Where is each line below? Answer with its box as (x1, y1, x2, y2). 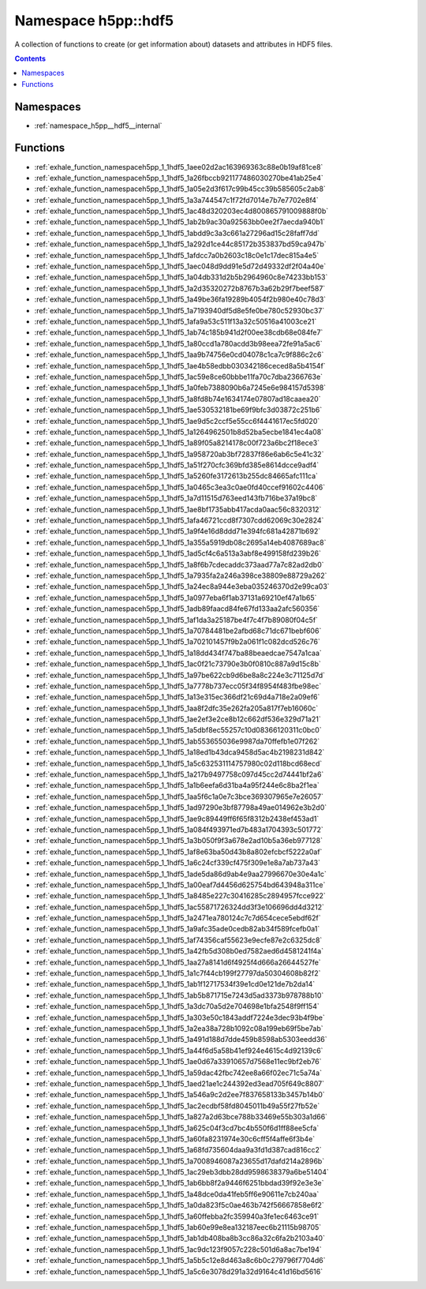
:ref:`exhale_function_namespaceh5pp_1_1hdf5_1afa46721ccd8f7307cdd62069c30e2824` (34, 515, 324, 525)
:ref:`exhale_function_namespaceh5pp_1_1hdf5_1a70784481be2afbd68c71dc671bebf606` (34, 626, 322, 635)
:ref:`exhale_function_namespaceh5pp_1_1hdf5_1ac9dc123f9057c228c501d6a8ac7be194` (34, 1244, 323, 1254)
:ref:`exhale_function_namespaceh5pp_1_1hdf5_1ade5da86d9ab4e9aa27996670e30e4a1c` (34, 869, 327, 879)
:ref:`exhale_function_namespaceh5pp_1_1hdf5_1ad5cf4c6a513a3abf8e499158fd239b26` (34, 549, 322, 558)
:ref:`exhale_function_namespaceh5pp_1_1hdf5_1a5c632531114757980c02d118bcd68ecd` (34, 759, 323, 768)
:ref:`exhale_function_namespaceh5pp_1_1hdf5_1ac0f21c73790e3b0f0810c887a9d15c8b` (34, 659, 321, 669)
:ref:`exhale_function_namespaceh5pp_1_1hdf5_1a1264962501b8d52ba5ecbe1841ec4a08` (34, 427, 324, 437)
